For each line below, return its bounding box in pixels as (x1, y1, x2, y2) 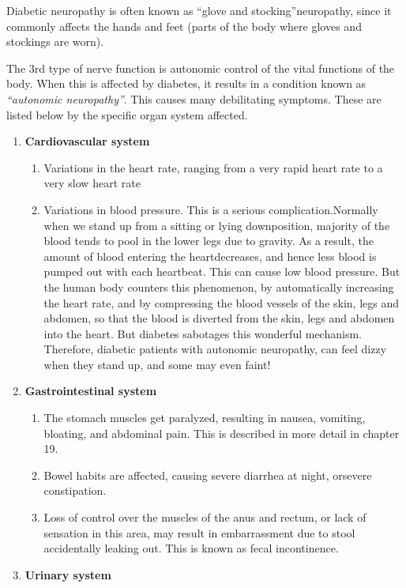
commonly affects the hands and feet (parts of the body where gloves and (6, 17, 362, 34)
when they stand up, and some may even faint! (43, 356, 271, 372)
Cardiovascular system (24, 133, 150, 149)
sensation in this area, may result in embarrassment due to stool (43, 524, 355, 541)
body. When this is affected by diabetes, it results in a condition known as (6, 75, 367, 92)
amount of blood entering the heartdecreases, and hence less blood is (43, 247, 377, 264)
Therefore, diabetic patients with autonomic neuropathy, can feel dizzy (43, 341, 387, 357)
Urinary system (24, 566, 111, 582)
